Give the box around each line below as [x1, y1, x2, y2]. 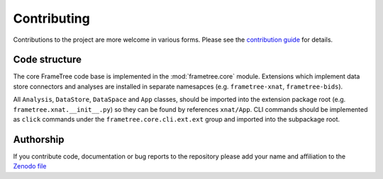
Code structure [13, 54, 82, 66]
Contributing [13, 11, 90, 26]
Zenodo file [13, 162, 47, 171]
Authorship [13, 133, 65, 145]
